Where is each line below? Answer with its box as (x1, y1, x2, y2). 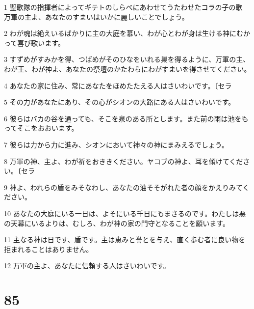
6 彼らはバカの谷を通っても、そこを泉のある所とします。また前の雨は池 (4, 113, 235, 123)
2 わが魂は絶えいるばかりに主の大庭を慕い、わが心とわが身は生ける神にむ (4, 28, 243, 38)
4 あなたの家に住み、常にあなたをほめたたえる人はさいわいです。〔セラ (4, 80, 232, 90)
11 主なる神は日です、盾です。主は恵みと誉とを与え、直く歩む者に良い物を (4, 234, 246, 245)
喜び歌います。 (17, 37, 65, 48)
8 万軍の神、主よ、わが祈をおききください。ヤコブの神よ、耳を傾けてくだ (4, 156, 243, 166)
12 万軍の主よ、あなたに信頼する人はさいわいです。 (4, 260, 170, 271)
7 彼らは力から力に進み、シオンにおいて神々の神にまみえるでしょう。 (4, 139, 229, 149)
